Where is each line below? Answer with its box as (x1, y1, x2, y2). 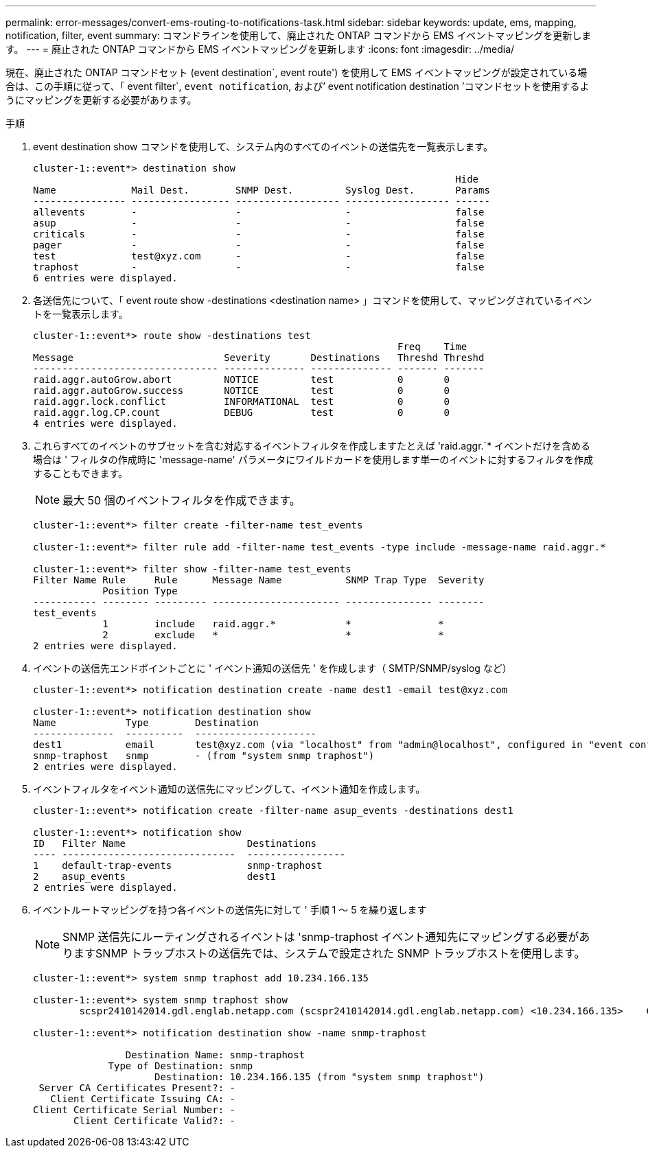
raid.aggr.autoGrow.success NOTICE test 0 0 (33, 385, 450, 396)
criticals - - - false (33, 229, 485, 240)
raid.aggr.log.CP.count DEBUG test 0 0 (33, 407, 450, 418)
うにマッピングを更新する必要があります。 (5, 94, 197, 106)
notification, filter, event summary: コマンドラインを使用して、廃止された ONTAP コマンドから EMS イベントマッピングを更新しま (5, 30, 592, 41)
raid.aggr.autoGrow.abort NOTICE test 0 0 (33, 374, 450, 385)
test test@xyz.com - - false (33, 251, 485, 261)
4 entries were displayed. (33, 418, 178, 429)
